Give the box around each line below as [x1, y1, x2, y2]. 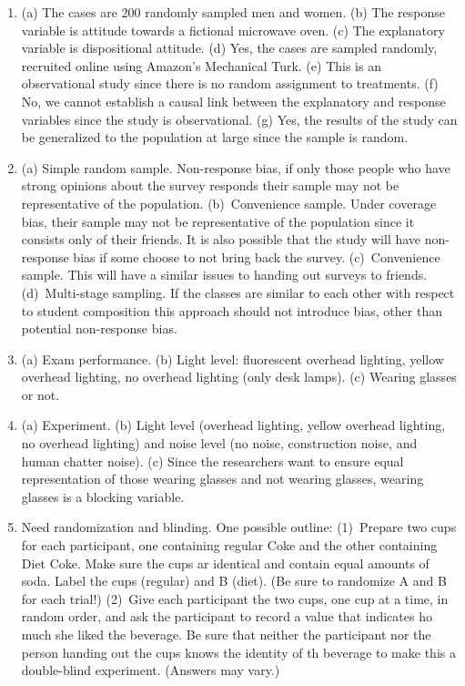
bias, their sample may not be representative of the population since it [21, 211, 415, 230]
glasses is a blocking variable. [21, 486, 185, 506]
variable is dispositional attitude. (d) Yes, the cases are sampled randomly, [21, 38, 438, 57]
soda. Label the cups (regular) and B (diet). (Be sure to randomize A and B [21, 571, 447, 590]
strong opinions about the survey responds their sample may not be [21, 176, 399, 195]
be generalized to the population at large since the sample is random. [21, 128, 409, 147]
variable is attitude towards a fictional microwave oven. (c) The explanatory [21, 20, 445, 39]
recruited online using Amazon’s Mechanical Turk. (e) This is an [21, 56, 381, 75]
